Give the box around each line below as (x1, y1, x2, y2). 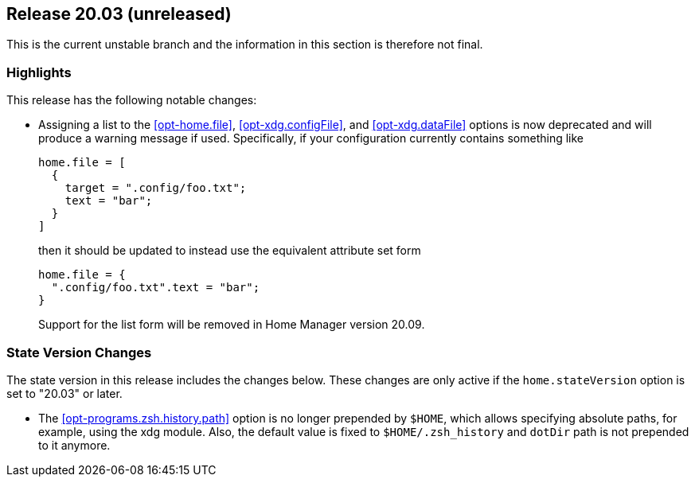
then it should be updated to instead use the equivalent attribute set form (38, 243, 421, 258)
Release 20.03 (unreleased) (6, 4, 232, 24)
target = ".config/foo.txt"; (64, 181, 247, 195)
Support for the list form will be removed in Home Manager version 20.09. (38, 317, 425, 332)
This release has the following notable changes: (6, 93, 257, 107)
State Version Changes (6, 344, 152, 360)
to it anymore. (38, 438, 111, 452)
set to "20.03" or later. (6, 386, 123, 400)
